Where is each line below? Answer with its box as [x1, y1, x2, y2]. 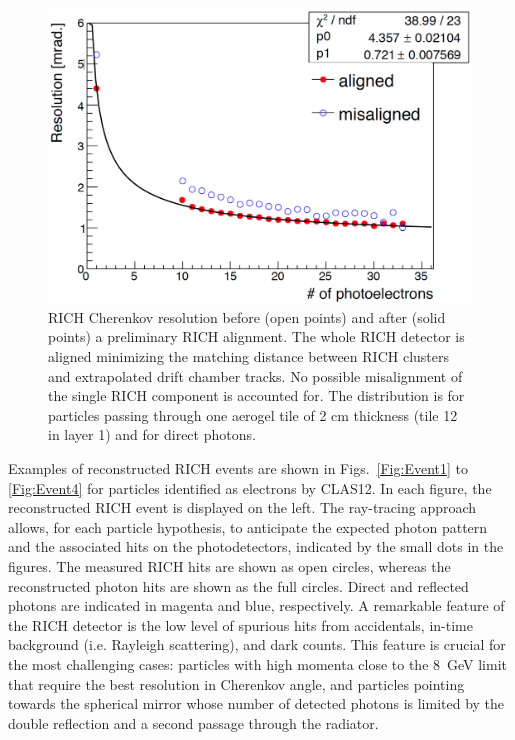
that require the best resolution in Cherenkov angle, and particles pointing [8, 673, 465, 694]
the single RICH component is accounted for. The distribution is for [48, 385, 465, 406]
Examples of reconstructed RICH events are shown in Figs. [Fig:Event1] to [8, 457, 468, 478]
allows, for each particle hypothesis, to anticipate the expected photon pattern [8, 516, 488, 537]
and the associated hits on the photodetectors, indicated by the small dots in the [8, 536, 504, 557]
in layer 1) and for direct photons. [48, 424, 256, 445]
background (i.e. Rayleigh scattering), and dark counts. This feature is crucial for [8, 634, 506, 655]
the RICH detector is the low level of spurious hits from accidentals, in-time [8, 614, 473, 635]
